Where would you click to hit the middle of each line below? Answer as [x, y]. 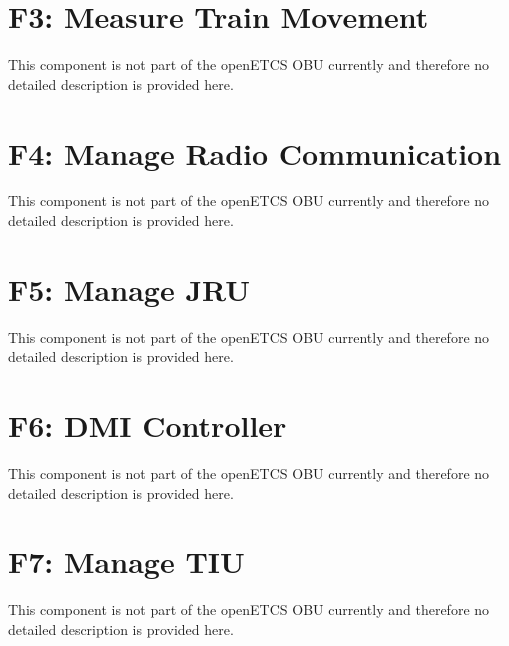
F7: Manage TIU [126, 561]
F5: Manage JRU [129, 288]
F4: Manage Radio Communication [255, 152]
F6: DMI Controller [147, 425]
